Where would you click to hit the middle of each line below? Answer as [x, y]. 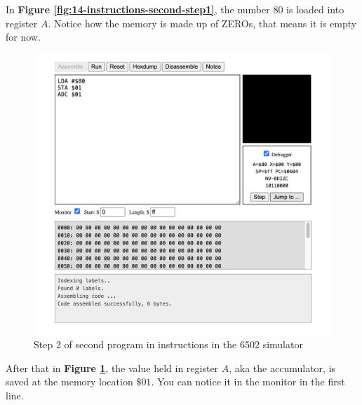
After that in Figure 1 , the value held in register [112, 368]
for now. [23, 37]
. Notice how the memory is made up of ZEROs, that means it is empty [202, 23]
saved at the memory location [69, 382]
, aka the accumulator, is [282, 368]
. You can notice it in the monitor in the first [248, 382]
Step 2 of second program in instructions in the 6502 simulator [168, 344]
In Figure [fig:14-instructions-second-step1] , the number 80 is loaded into [175, 9]
